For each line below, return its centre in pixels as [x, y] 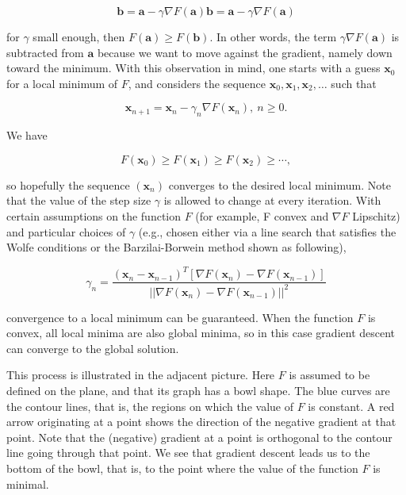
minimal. [28, 483]
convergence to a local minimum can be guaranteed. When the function [180, 317]
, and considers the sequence [197, 83]
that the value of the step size [79, 200]
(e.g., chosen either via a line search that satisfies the [267, 231]
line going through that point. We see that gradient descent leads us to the [188, 453]
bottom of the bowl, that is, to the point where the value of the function [182, 468]
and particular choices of [66, 231]
